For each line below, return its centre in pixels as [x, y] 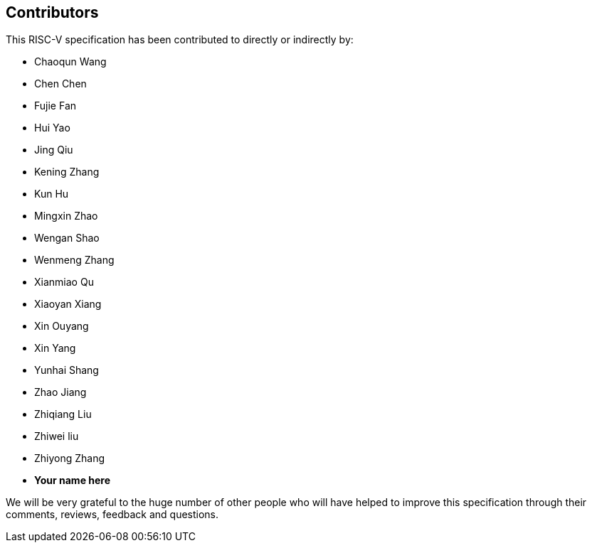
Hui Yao [52, 128]
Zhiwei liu [57, 436]
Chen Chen [60, 84]
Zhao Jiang [60, 392]
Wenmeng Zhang [74, 260]
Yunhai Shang [67, 370]
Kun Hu [52, 194]
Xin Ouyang [62, 326]
